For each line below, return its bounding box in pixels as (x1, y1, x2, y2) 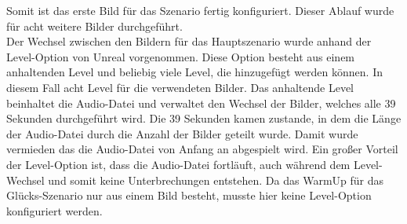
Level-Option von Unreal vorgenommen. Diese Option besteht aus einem (6, 48, 355, 64)
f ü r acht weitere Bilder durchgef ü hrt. (6, 17, 183, 34)
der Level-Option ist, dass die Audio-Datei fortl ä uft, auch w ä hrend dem (6, 156, 351, 172)
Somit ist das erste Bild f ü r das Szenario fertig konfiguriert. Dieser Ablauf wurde (6, 2, 394, 18)
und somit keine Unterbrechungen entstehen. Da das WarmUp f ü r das (48, 171, 384, 188)
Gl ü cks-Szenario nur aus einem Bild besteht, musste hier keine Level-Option (6, 187, 372, 204)
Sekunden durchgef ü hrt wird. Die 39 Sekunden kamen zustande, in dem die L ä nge (6, 110, 402, 127)
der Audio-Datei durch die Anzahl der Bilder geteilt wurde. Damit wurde (6, 125, 358, 141)
